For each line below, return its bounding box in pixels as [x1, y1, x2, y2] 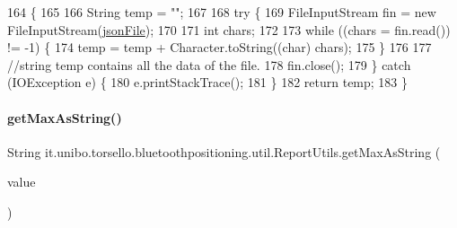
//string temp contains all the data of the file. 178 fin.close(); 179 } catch [7, 55, 411, 74]
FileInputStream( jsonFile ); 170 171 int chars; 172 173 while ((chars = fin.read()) [7, 20, 451, 39]
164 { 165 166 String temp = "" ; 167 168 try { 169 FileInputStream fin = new [7, 3, 436, 21]
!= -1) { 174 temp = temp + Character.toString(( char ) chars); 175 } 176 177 [7, 38, 432, 57]
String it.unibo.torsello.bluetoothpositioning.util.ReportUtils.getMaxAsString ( [7, 142, 441, 161]
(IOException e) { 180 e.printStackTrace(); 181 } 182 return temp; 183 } [7, 73, 409, 92]
